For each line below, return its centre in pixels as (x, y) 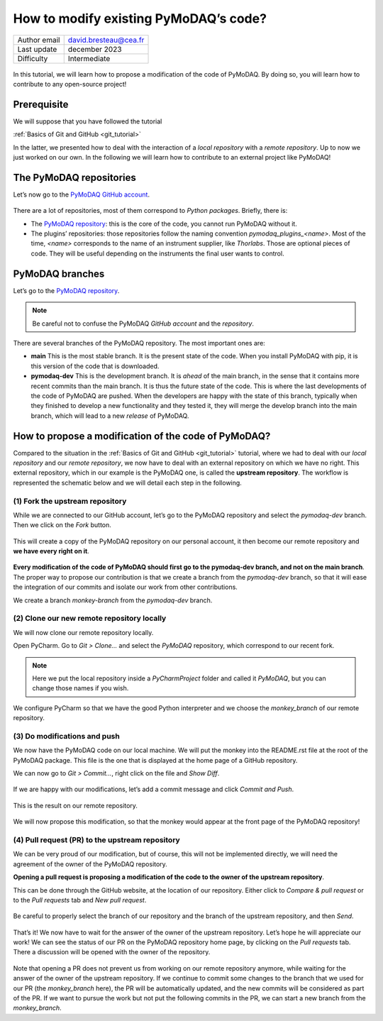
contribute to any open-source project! (70, 84)
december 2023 (95, 49)
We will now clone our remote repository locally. (83, 632)
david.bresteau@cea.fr (106, 40)
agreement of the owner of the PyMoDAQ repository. (90, 864)
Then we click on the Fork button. (62, 525)
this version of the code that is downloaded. (95, 366)
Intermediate (89, 58)
